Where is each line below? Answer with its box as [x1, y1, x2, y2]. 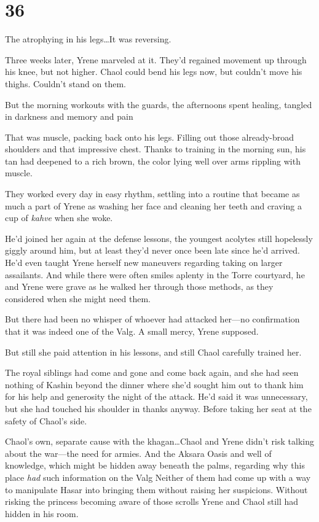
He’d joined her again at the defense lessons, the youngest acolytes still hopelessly [5, 232, 313, 244]
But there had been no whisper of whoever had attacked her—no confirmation [5, 313, 300, 325]
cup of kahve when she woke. [5, 211, 113, 224]
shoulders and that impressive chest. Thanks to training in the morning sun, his [5, 142, 306, 155]
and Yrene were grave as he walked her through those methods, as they [5, 280, 274, 293]
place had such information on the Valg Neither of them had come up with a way [5, 470, 311, 483]
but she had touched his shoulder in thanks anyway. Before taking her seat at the [5, 402, 312, 415]
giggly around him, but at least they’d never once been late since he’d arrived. [5, 244, 300, 257]
